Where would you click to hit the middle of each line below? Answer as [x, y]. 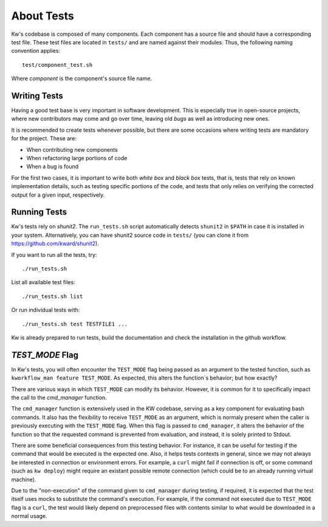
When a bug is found [53, 166]
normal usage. [29, 516]
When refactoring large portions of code [77, 158]
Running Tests [39, 212]
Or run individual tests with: [46, 310]
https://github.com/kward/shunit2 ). [55, 243]
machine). [24, 479]
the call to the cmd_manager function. [59, 398]
